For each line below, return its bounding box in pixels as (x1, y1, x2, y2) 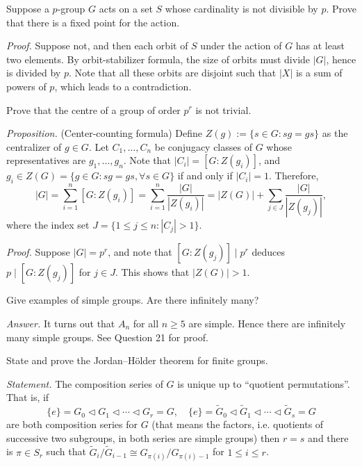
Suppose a (6, 1, 49, 15)
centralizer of (6, 139, 62, 154)
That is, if (6, 390, 49, 404)
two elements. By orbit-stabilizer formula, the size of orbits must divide (6, 51, 311, 66)
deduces (252, 245, 285, 259)
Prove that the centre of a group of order (6, 102, 181, 117)
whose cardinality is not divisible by (165, 1, 318, 15)
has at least (295, 38, 345, 53)
